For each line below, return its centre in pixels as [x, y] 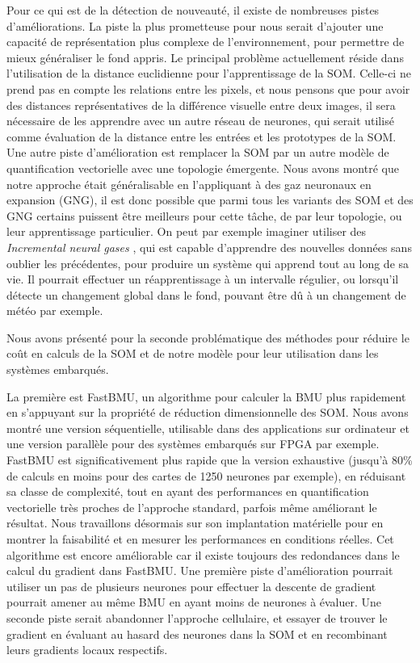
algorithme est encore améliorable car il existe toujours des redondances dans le [203, 554]
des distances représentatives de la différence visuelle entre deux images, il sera [201, 105]
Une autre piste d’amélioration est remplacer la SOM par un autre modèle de [198, 152]
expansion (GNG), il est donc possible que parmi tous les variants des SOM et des [210, 200]
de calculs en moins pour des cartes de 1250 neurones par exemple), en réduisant [206, 475]
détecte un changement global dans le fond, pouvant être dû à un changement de [206, 294]
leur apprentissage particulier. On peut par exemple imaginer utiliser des [187, 231]
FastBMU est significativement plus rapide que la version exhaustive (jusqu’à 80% [210, 460]
